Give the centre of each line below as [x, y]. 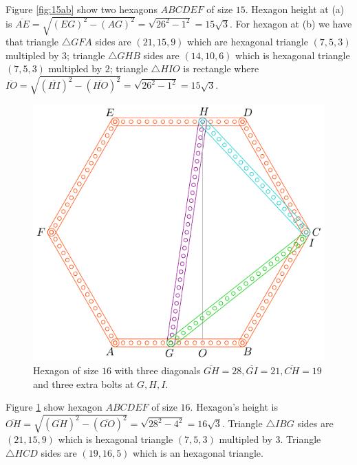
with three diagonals [158, 370]
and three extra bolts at [84, 383]
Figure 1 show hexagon [54, 407]
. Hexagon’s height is [234, 407]
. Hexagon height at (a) [295, 9]
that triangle [32, 42]
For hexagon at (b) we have [294, 23]
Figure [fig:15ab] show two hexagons [82, 9]
